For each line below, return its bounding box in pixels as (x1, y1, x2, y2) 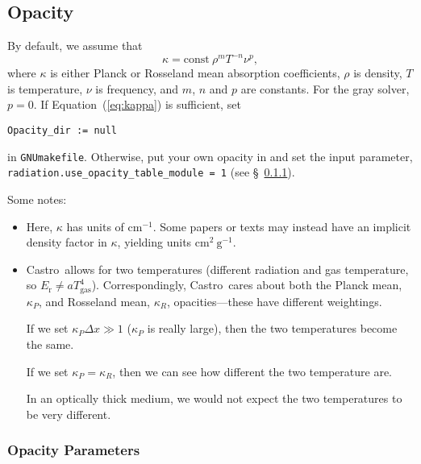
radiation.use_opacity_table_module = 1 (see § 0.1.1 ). (7, 164, 295, 180)
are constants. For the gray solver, (240, 80, 410, 97)
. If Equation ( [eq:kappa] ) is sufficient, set (33, 96, 241, 113)
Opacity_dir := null (7, 125, 118, 137)
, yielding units (117, 234, 192, 251)
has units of (66, 217, 124, 234)
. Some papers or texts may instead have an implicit (152, 217, 411, 234)
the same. (26, 336, 74, 353)
